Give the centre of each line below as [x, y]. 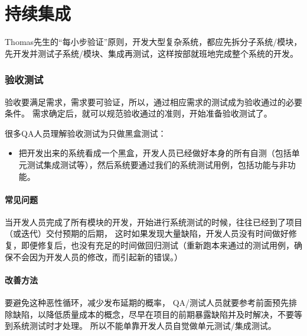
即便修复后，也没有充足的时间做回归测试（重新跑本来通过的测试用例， [157, 245]
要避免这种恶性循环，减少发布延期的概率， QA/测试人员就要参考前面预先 [147, 303]
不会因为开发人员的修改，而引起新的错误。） [97, 256]
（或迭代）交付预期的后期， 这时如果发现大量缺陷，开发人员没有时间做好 [147, 233]
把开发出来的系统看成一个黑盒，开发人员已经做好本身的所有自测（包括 [155, 153]
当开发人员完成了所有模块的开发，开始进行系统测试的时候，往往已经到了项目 [153, 222]
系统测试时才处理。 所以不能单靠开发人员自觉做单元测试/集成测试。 [144, 326]
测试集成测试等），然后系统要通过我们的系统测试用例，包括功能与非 [157, 164]
